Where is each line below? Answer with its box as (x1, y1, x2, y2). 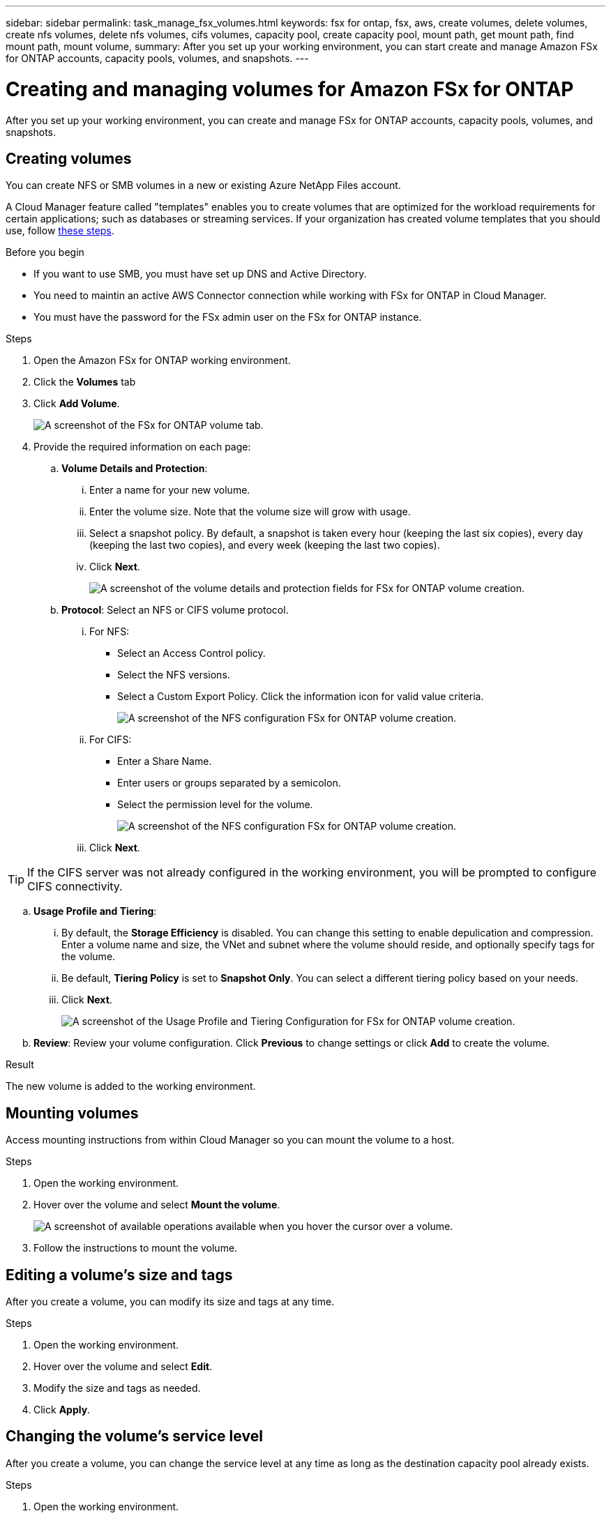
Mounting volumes (6, 1104, 139, 1122)
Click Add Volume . (33, 397, 120, 410)
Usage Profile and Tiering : (33, 905, 157, 918)
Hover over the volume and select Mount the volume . (33, 1199, 280, 1211)
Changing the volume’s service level (6, 1427, 263, 1445)
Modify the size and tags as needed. (33, 1382, 201, 1395)
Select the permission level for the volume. (117, 798, 313, 811)
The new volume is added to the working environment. (6, 1080, 256, 1093)
